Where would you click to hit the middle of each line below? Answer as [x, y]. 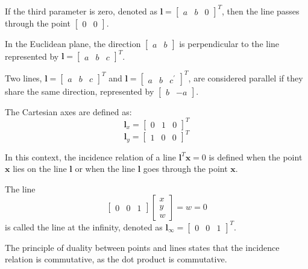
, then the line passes [261, 11]
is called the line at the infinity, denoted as [84, 226]
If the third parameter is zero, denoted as [81, 11]
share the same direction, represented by [80, 91]
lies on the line [40, 169]
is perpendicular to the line [229, 43]
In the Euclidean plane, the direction [73, 43]
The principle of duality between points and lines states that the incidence [142, 247]
